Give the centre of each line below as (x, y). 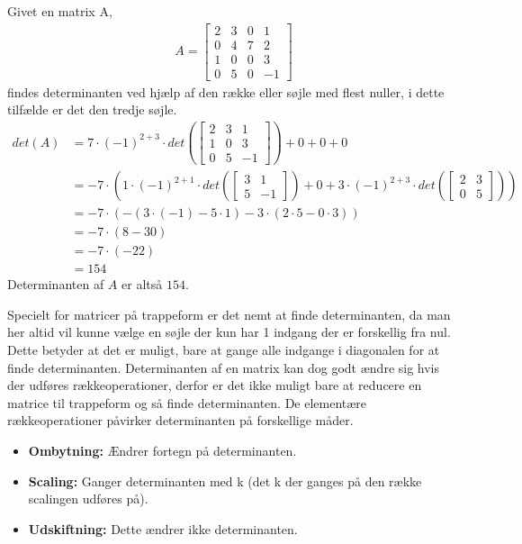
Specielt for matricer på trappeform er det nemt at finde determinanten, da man (229, 314)
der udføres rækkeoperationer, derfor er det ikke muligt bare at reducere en (215, 385)
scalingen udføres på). (88, 499)
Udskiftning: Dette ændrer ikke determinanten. (163, 528)
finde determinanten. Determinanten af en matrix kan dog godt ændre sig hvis (224, 367)
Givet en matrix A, (60, 11)
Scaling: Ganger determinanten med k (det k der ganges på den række (225, 481)
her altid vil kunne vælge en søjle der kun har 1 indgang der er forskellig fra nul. (229, 332)
